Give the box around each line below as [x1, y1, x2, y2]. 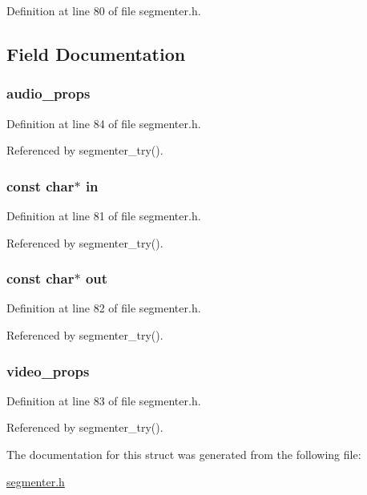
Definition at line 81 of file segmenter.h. [6, 207, 201, 223]
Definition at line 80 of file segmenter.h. [6, 2, 201, 18]
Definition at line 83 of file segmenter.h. [6, 392, 201, 408]
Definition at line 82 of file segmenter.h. [6, 300, 201, 316]
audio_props [6, 83, 91, 103]
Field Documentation [6, 41, 186, 66]
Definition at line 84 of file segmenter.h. [6, 115, 201, 131]
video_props [6, 360, 90, 380]
